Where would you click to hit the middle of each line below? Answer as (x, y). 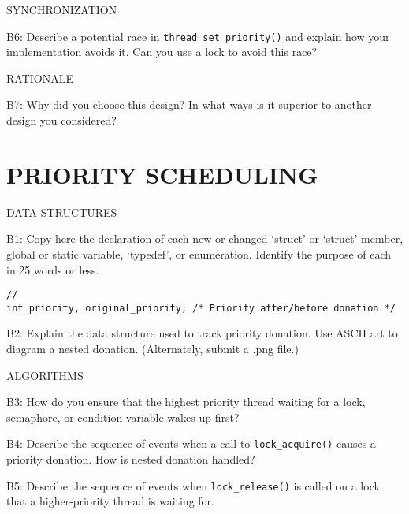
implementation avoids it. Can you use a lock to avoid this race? (162, 52)
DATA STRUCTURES (62, 212)
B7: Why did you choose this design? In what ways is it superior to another (189, 104)
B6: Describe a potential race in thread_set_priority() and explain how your (198, 36)
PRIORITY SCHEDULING (162, 174)
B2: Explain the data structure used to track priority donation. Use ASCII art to (202, 333)
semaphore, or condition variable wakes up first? (123, 417)
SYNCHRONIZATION (62, 9)
